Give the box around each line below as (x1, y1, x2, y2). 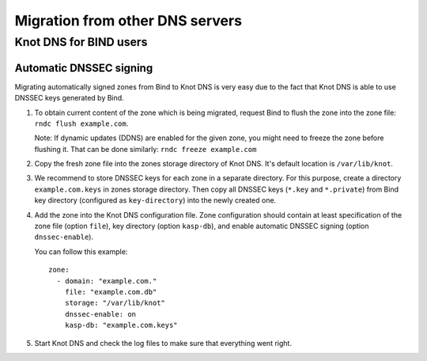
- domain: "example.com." (56, 276, 157, 285)
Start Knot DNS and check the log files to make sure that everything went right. (34, 338, 293, 348)
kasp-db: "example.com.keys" (64, 321, 178, 330)
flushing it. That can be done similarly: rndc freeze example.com (34, 144, 257, 154)
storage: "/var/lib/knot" (64, 298, 166, 308)
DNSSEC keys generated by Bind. (14, 93, 124, 103)
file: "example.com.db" (64, 287, 157, 296)
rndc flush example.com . (34, 119, 129, 128)
